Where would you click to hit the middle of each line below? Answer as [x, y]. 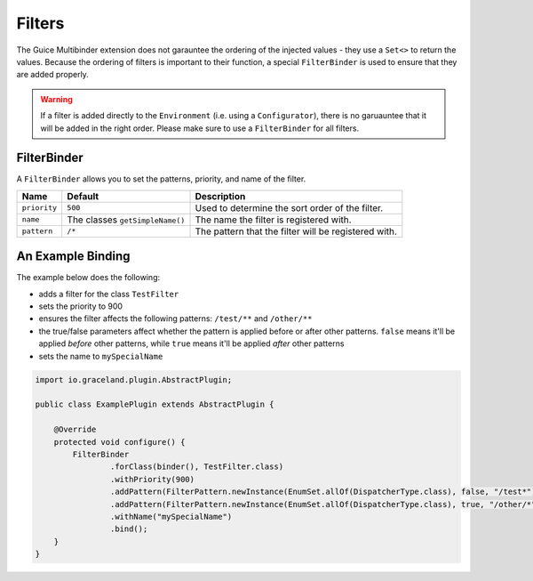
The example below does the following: [88, 278]
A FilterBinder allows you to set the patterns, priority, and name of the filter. [161, 179]
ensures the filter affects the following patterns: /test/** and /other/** [175, 319]
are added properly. [52, 75]
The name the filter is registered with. [273, 220]
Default [83, 196]
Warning [56, 99]
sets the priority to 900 [81, 306]
